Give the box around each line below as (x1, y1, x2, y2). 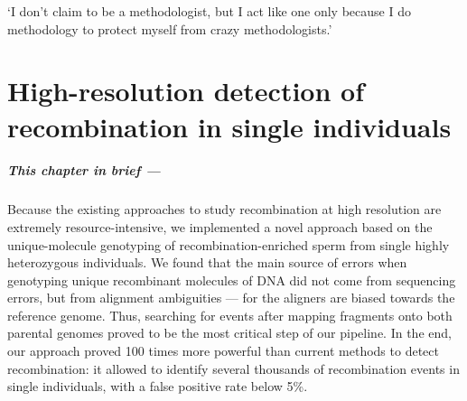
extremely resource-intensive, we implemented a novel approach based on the (7, 217, 433, 236)
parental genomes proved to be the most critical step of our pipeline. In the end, (7, 323, 452, 342)
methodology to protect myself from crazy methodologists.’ (7, 19, 332, 38)
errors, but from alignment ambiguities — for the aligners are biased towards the (7, 288, 455, 307)
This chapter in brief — (7, 161, 161, 180)
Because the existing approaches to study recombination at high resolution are (7, 200, 442, 219)
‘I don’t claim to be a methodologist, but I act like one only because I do (7, 2, 411, 20)
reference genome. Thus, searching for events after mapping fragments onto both (7, 305, 453, 324)
